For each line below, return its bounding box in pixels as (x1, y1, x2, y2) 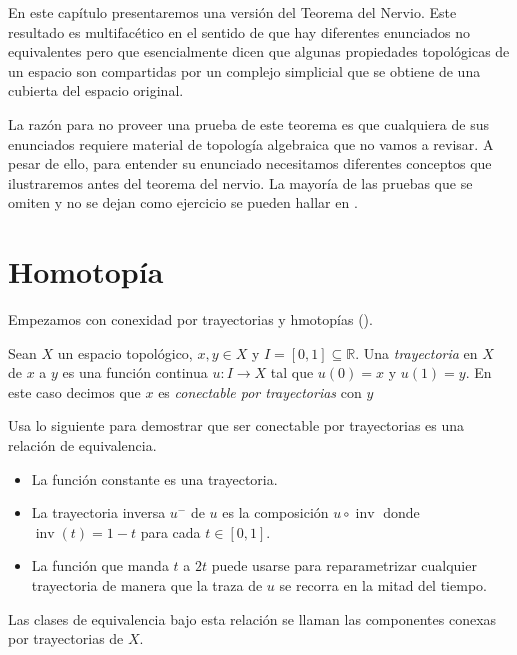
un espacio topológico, (57, 342, 193, 363)
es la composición (222, 502, 329, 523)
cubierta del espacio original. (8, 80, 184, 101)
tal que (270, 362, 314, 383)
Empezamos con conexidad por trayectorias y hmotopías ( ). (8, 309, 373, 330)
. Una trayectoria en (355, 342, 478, 363)
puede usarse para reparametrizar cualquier (211, 555, 477, 576)
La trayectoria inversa (31, 502, 166, 523)
